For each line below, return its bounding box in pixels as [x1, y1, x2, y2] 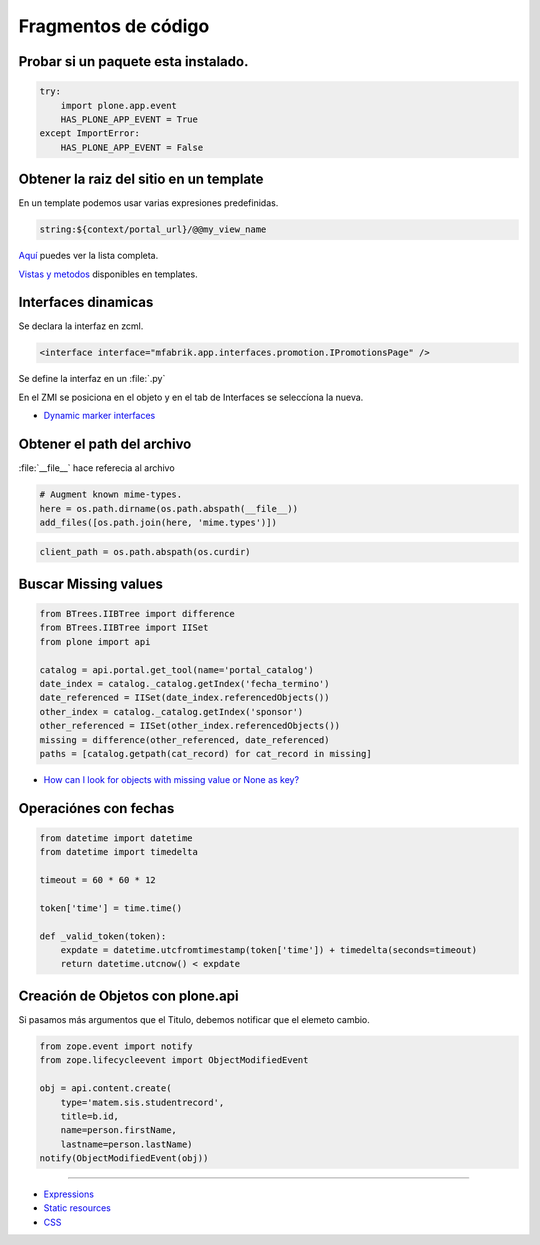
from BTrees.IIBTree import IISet [39, 622, 209, 634]
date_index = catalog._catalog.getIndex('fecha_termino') [39, 678, 330, 690]
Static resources [43, 1202, 112, 1214]
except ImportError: [39, 128, 140, 139]
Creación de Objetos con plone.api [18, 987, 239, 1004]
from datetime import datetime [39, 832, 194, 844]
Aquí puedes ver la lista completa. [18, 250, 159, 262]
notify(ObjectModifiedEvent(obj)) [39, 1153, 209, 1164]
